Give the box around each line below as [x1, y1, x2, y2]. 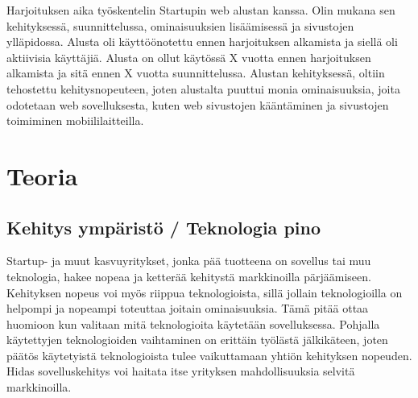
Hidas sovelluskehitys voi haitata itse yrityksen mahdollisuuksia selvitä [6, 363, 355, 379]
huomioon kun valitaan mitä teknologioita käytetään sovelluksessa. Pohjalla [6, 315, 380, 332]
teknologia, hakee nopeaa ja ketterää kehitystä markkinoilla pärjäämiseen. [6, 267, 371, 284]
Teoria [6, 159, 78, 192]
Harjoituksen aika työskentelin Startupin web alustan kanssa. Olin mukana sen [6, 2, 395, 18]
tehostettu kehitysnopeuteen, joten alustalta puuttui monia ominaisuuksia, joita [6, 80, 400, 97]
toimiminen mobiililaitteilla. [6, 112, 144, 129]
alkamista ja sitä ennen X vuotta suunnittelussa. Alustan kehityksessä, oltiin [6, 64, 385, 81]
